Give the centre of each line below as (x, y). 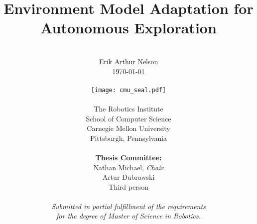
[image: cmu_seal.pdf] (128, 90)
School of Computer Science (128, 118)
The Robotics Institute (128, 108)
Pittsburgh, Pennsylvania (128, 138)
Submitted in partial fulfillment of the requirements (128, 206)
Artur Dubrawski (128, 177)
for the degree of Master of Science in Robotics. (128, 216)
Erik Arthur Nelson (128, 61)
